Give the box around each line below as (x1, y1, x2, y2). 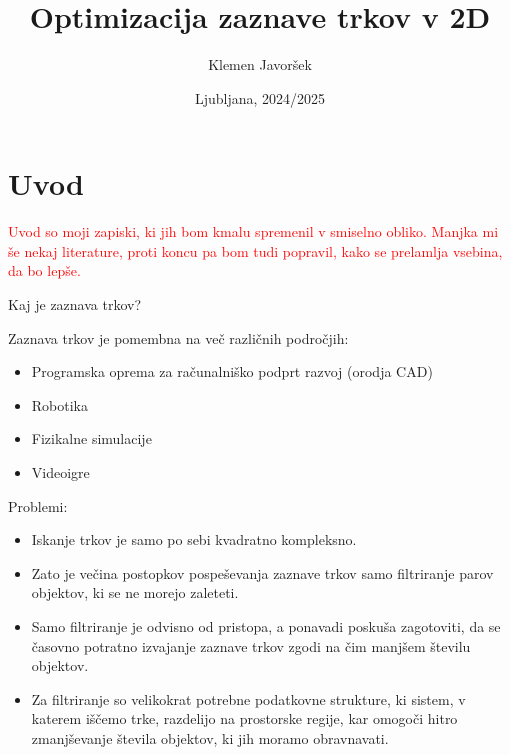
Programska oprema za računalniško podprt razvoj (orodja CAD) (31, 361, 433, 382)
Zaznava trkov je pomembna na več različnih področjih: (8, 327, 349, 348)
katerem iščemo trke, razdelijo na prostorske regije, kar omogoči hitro (31, 708, 458, 729)
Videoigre (31, 462, 90, 482)
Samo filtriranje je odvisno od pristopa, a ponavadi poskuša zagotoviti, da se (31, 615, 501, 636)
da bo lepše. (8, 260, 81, 281)
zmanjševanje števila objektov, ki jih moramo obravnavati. (31, 727, 389, 748)
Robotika (31, 394, 89, 415)
